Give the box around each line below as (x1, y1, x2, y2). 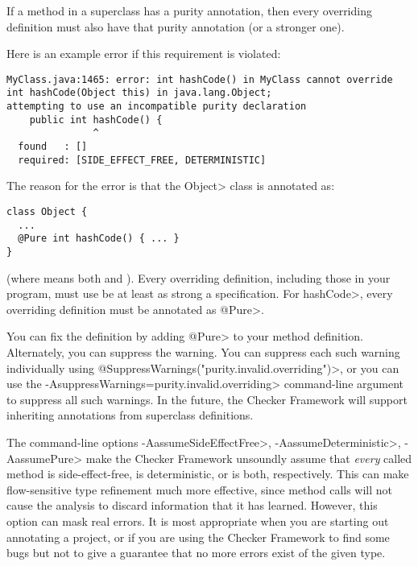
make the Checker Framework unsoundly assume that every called (85, 449, 412, 466)
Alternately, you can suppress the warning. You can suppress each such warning (6, 343, 400, 360)
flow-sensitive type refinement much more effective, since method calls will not (6, 481, 393, 498)
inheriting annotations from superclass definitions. (6, 407, 254, 423)
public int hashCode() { (29, 114, 163, 126)
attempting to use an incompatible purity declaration (6, 101, 307, 113)
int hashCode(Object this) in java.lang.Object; (6, 87, 272, 99)
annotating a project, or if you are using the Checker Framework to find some (6, 528, 390, 545)
